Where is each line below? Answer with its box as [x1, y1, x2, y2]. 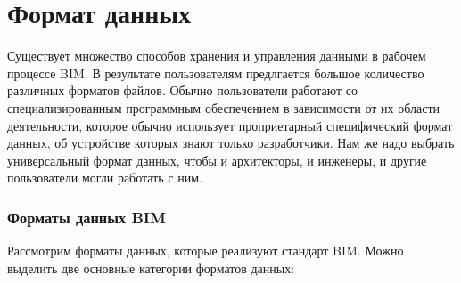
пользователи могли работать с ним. [7, 168, 202, 187]
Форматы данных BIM [7, 206, 166, 228]
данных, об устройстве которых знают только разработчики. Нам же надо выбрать [7, 133, 455, 152]
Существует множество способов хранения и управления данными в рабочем [7, 46, 426, 65]
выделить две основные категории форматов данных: [7, 258, 295, 277]
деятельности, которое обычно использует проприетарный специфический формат [7, 116, 453, 134]
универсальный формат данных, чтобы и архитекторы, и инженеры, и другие [7, 150, 427, 169]
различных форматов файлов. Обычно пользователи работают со [7, 81, 358, 100]
